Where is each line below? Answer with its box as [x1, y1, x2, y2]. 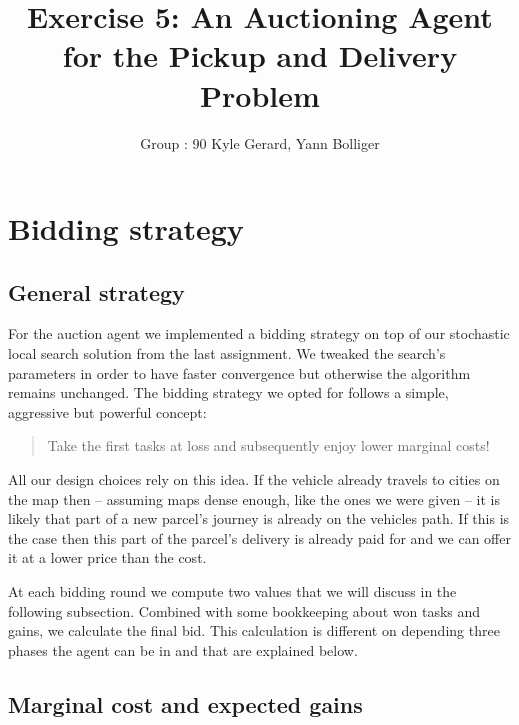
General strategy [8, 276, 185, 307]
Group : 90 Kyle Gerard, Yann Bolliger [140, 132, 380, 153]
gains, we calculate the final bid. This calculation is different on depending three [8, 620, 500, 641]
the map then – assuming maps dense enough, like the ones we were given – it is [8, 488, 500, 509]
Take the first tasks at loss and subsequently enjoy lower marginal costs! [47, 435, 490, 456]
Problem [200, 74, 320, 115]
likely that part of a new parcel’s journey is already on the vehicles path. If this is [8, 508, 510, 529]
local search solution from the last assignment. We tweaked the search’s [8, 343, 446, 364]
